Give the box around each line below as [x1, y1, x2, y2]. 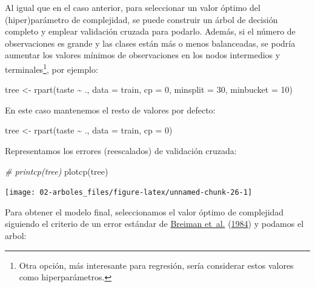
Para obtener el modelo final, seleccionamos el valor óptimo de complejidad [5, 205, 284, 218]
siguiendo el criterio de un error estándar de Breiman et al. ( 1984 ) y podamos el [5, 217, 304, 230]
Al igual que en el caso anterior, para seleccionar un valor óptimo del [5, 1, 260, 13]
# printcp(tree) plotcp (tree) [5, 164, 108, 177]
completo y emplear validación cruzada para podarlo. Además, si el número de [5, 25, 296, 38]
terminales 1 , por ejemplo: [5, 61, 98, 75]
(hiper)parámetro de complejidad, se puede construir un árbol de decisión [5, 13, 278, 25]
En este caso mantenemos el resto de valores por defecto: [5, 103, 216, 116]
